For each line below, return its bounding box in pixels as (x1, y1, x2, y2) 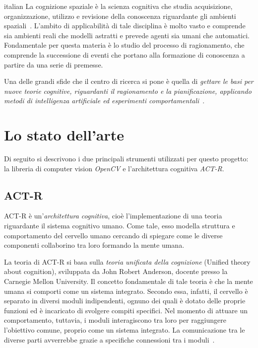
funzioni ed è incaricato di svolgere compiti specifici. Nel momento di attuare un (4, 305, 248, 315)
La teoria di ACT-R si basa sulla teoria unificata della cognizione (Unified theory (4, 256, 251, 267)
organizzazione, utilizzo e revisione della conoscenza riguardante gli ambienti (4, 10, 236, 21)
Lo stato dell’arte (4, 125, 125, 145)
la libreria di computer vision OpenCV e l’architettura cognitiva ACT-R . (4, 163, 224, 173)
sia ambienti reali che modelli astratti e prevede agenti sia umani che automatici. (4, 30, 250, 40)
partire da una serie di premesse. (4, 59, 103, 70)
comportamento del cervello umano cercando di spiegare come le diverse (4, 230, 223, 240)
